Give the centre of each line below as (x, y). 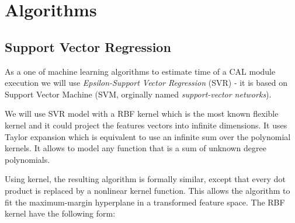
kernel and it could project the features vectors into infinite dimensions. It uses (146, 125)
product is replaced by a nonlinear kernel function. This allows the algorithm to (147, 190)
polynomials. (27, 159)
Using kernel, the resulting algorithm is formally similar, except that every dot (145, 179)
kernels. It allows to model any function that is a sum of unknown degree (136, 148)
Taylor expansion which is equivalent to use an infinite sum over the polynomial (148, 136)
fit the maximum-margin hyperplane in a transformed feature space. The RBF (145, 202)
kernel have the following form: (60, 213)
